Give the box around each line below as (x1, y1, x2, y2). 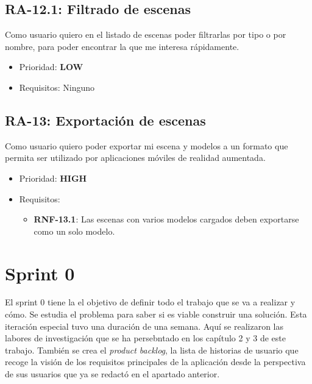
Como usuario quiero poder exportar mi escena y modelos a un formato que (5, 139, 288, 152)
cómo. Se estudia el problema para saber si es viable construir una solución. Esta (5, 308, 307, 321)
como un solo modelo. (34, 224, 115, 237)
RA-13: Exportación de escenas (5, 110, 206, 129)
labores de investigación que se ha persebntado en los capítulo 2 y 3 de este (5, 332, 286, 344)
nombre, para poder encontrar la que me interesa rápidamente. (5, 40, 239, 52)
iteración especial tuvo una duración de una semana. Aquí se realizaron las (5, 319, 284, 332)
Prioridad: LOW (19, 60, 83, 73)
